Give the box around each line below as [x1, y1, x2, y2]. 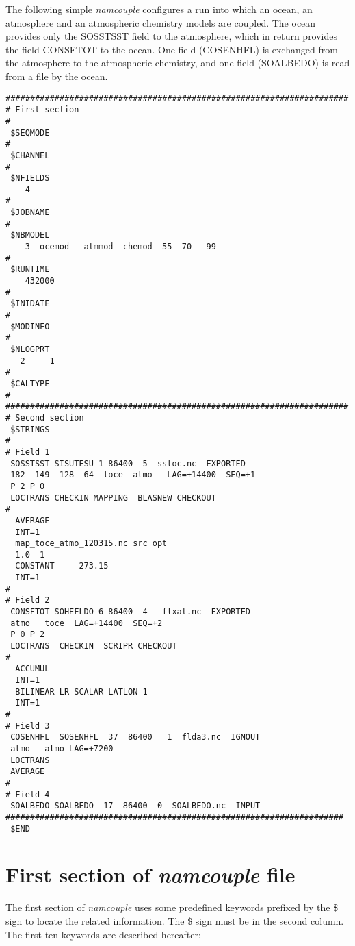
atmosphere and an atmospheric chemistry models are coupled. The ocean [5, 15, 316, 29]
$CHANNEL [10, 150, 50, 160]
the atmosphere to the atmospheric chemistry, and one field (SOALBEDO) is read [5, 55, 350, 70]
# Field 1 [5, 447, 50, 457]
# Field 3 [5, 721, 50, 731]
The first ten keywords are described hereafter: [5, 927, 201, 941]
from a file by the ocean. [5, 69, 108, 83]
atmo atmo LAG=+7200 [10, 743, 114, 754]
